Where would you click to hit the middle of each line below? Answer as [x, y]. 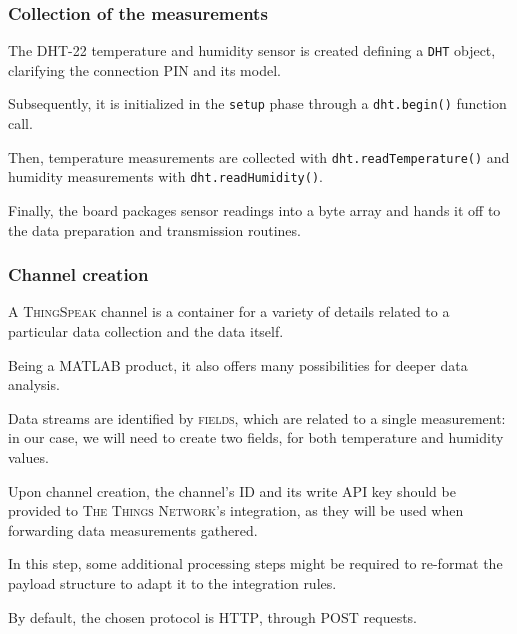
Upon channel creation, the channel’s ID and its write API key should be [232, 490]
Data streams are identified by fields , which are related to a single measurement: [257, 417]
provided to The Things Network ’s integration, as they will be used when [236, 510]
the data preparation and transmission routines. [154, 229]
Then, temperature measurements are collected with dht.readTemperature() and [259, 156]
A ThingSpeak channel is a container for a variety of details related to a [229, 311]
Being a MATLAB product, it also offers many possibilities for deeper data [238, 364]
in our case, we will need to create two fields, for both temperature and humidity [256, 437]
